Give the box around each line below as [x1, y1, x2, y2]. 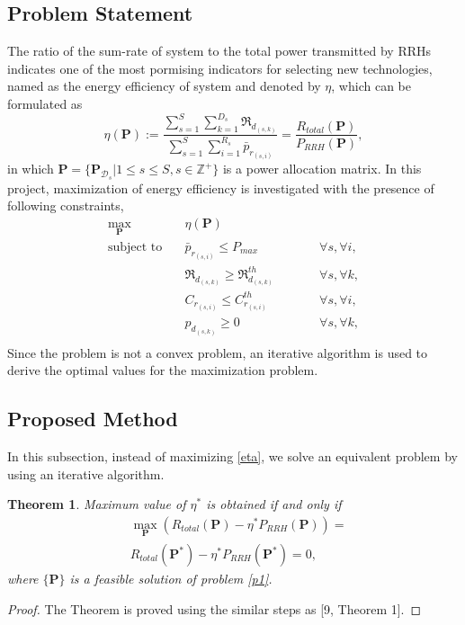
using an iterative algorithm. [7, 464, 165, 483]
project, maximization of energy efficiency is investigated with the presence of [7, 178, 434, 197]
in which [7, 159, 54, 178]
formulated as [7, 94, 83, 112]
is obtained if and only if [206, 495, 342, 513]
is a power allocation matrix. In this [222, 159, 422, 178]
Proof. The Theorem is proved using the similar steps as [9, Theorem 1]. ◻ [7, 599, 422, 618]
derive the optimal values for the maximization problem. [7, 361, 318, 379]
